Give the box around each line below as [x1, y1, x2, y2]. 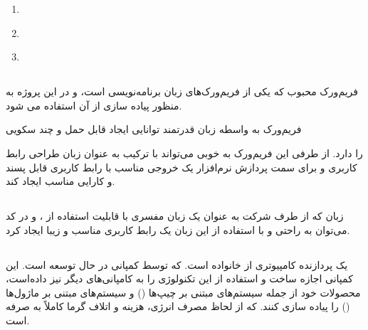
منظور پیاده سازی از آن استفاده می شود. [6, 97, 182, 112]
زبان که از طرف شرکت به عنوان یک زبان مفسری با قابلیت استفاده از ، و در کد [6, 208, 344, 223]
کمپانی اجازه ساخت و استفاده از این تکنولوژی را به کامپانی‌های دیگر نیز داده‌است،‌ [6, 271, 353, 286]
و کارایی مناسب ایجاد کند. [6, 174, 115, 188]
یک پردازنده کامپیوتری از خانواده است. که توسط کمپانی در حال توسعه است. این [6, 257, 348, 272]
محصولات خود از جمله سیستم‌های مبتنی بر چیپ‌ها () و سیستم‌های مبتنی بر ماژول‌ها [6, 284, 361, 299]
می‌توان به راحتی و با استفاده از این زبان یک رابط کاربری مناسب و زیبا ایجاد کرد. [6, 222, 350, 237]
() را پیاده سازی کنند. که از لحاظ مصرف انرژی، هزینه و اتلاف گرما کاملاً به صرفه [6, 299, 350, 314]
